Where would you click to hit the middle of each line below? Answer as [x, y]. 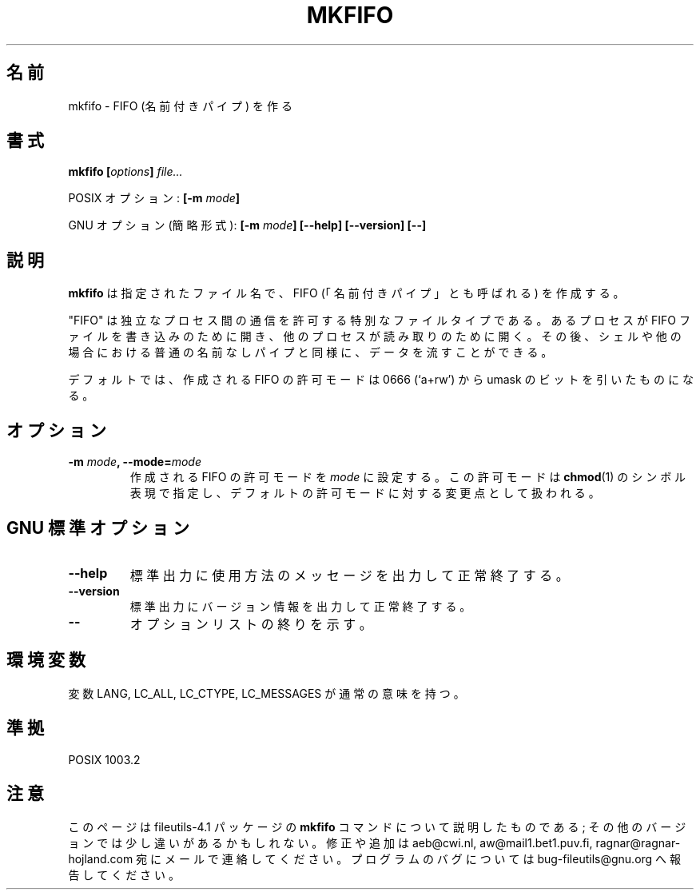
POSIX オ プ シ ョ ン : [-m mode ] [154, 198]
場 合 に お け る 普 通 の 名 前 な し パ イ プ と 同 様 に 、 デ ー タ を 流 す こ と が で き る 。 [310, 352]
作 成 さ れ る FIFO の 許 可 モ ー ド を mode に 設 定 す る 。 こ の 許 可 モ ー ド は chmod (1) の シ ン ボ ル [408, 477]
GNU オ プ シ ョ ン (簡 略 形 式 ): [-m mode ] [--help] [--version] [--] [247, 225]
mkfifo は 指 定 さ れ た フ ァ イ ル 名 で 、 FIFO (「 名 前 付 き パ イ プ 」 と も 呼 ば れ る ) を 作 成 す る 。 [346, 293]
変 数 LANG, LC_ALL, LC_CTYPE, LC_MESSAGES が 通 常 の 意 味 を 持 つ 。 [266, 693]
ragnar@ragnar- [638, 842]
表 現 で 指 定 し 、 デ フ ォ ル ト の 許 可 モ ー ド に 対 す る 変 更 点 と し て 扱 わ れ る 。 [365, 493]
